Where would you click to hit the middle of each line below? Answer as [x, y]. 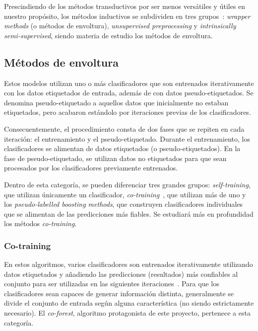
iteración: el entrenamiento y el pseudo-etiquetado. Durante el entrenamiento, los [127, 138]
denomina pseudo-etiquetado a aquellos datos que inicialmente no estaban [116, 102]
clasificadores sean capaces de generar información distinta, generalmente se [119, 293]
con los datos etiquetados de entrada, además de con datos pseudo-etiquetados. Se [129, 93]
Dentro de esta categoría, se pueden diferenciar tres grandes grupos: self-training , [127, 184]
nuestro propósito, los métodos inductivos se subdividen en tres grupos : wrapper [127, 16]
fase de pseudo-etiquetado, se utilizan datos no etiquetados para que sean [115, 158]
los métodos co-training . [40, 223]
